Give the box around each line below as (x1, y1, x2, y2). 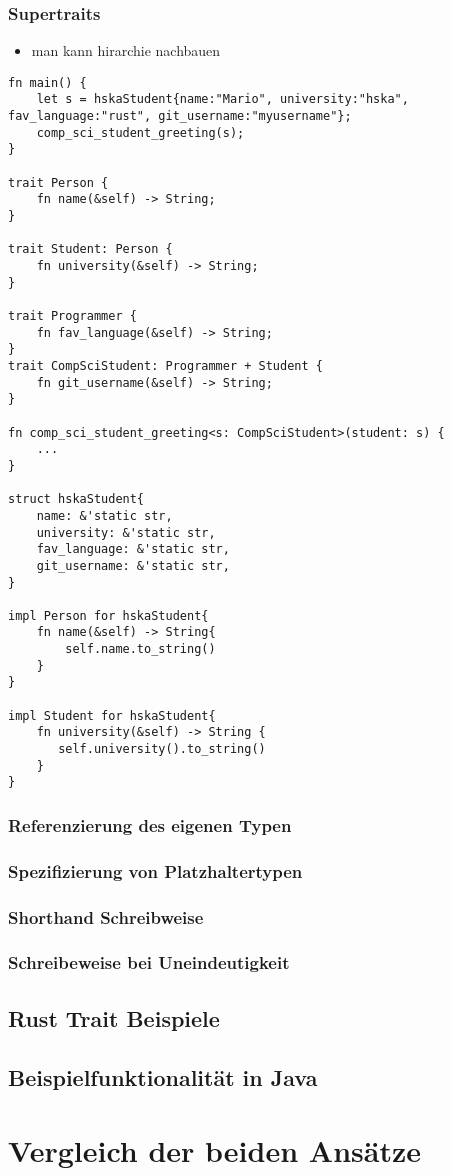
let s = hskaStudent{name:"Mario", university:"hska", (36, 92, 409, 107)
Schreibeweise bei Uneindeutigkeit (8, 950, 290, 975)
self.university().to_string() (58, 742, 266, 757)
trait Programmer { (8, 309, 137, 323)
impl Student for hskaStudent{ (8, 708, 216, 723)
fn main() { (8, 75, 87, 90)
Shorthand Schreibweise (8, 904, 204, 929)
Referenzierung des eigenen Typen (8, 812, 292, 837)
